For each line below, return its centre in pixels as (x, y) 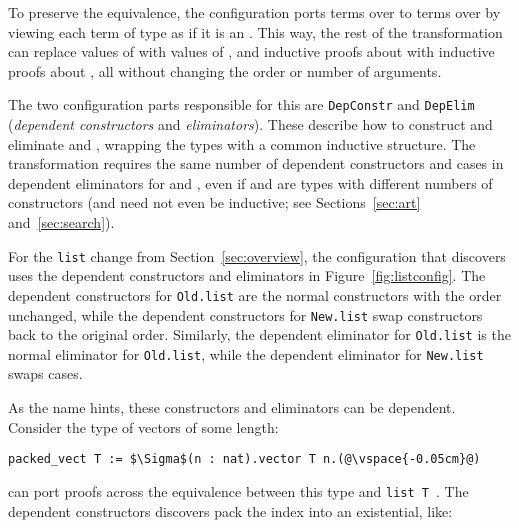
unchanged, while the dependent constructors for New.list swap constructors (245, 314)
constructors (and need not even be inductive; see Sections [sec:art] (214, 202)
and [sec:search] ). (61, 222)
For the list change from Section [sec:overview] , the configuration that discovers (257, 255)
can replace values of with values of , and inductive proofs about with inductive (251, 51)
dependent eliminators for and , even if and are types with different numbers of (250, 182)
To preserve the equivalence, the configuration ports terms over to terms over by (254, 12)
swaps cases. (45, 373)
